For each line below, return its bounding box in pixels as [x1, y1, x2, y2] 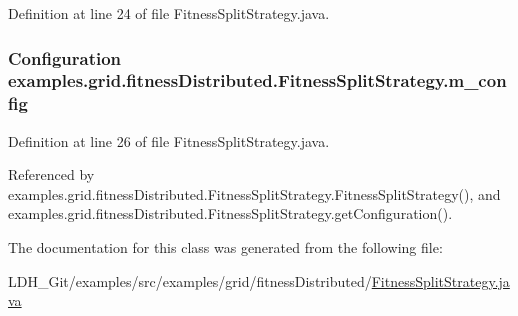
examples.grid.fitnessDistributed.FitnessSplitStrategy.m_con [8, 68, 507, 93]
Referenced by [8, 164, 95, 185]
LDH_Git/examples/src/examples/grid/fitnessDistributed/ [8, 270, 372, 291]
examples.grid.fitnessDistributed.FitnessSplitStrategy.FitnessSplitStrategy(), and [8, 183, 501, 204]
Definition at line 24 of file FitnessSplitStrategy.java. [8, 3, 330, 23]
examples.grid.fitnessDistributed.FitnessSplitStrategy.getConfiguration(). [8, 203, 453, 224]
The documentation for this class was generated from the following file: [8, 237, 443, 258]
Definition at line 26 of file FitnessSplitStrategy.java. [8, 130, 330, 151]
